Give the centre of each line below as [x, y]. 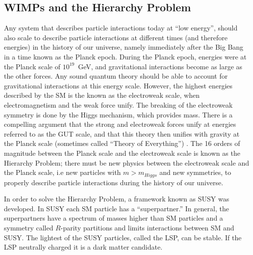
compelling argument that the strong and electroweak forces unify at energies [120, 124]
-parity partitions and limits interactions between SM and [147, 227]
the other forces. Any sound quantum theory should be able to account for [116, 76]
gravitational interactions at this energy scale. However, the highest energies [118, 85]
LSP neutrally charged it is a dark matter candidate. [83, 247]
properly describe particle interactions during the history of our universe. [114, 182]
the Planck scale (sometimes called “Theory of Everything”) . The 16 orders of [122, 143]
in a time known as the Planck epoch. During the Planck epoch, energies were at [125, 56]
